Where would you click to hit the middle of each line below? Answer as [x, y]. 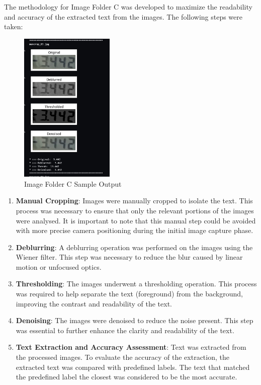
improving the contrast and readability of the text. [94, 303]
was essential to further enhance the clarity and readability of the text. [125, 330]
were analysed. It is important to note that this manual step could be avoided [136, 220]
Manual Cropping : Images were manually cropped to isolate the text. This [134, 201]
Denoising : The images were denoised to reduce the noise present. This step [135, 320]
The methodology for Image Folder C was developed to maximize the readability [128, 7]
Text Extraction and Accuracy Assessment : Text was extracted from [131, 347]
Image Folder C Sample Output [73, 183]
